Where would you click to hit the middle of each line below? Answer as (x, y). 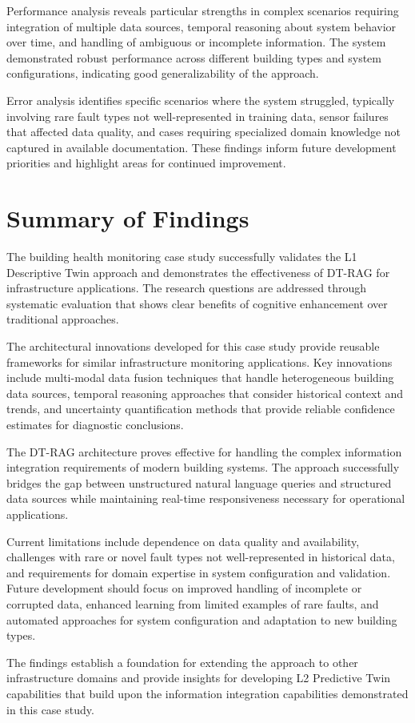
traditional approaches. (63, 319)
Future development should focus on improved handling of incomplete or (184, 588)
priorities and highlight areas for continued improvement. (146, 163)
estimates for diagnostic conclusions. (95, 424)
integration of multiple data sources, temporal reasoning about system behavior (202, 26)
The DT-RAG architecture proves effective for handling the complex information (204, 451)
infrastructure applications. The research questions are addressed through (187, 288)
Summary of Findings (128, 218)
